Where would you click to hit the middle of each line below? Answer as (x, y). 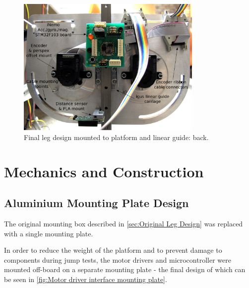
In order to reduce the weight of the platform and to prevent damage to (113, 250)
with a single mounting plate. (49, 233)
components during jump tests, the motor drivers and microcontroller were (118, 259)
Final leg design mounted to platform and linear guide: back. (116, 137)
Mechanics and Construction (104, 171)
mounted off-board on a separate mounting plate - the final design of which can (125, 269)
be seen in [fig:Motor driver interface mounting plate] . (86, 279)
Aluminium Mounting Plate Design (96, 203)
